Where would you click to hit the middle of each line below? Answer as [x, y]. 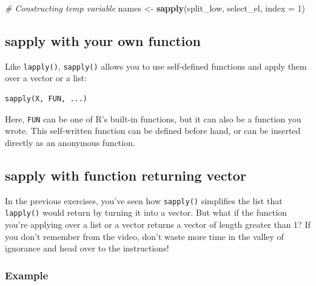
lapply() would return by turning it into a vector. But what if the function [146, 212]
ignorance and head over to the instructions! [87, 248]
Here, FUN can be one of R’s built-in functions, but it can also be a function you [153, 118]
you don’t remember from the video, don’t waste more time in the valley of [144, 236]
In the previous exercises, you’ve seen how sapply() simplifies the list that [144, 200]
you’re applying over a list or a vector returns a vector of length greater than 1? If [158, 224]
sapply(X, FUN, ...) [46, 99]
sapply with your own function [103, 40]
